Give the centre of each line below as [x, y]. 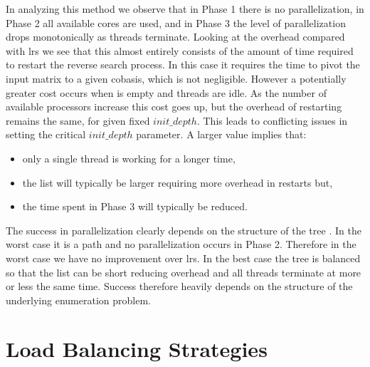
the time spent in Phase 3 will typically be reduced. [135, 206]
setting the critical [46, 134]
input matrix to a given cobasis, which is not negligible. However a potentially [176, 78]
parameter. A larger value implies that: [221, 134]
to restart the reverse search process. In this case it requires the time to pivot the [183, 64]
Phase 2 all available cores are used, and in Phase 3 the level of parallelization [176, 22]
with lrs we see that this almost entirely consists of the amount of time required [180, 50]
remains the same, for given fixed [78, 120]
